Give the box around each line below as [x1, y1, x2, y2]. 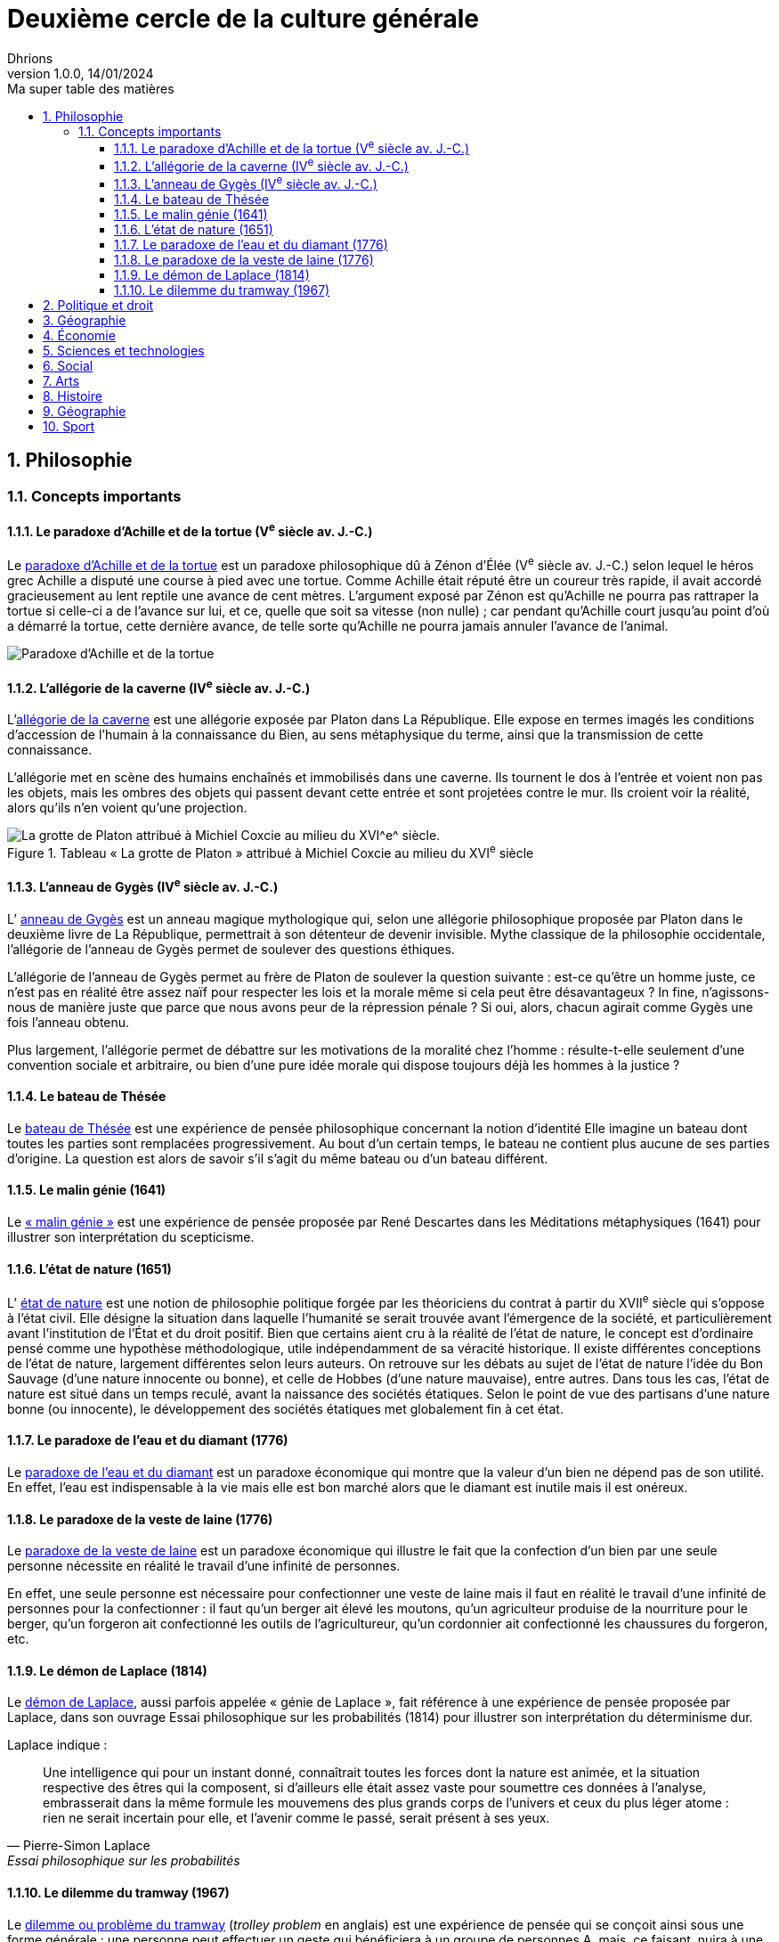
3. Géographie [43, 312, 126, 328]
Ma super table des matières [7, 80, 174, 96]
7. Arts [43, 372, 80, 388]
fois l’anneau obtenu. [7, 1014, 130, 1030]
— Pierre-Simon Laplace [7, 1838, 150, 1854]
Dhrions [7, 50, 53, 66]
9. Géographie [43, 403, 126, 419]
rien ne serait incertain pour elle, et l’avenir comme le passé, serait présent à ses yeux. [43, 1810, 550, 1826]
